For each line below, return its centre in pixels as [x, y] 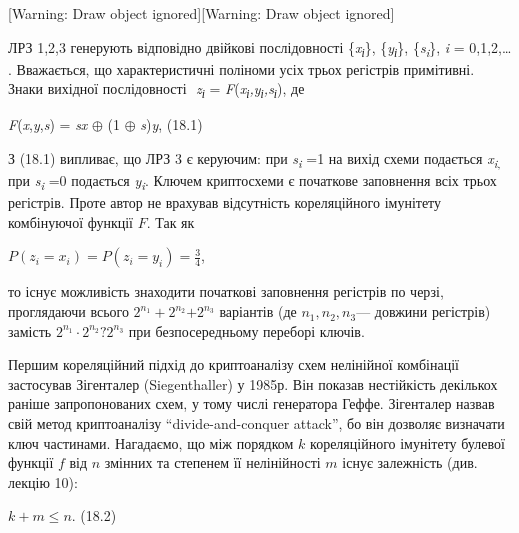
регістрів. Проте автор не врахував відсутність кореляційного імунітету [225, 202]
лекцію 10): [43, 481]
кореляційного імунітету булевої [407, 442]
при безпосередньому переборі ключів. [246, 330]
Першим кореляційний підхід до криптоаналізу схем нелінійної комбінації [233, 364]
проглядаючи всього [68, 311]
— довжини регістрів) [423, 311]
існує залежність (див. [410, 462]
